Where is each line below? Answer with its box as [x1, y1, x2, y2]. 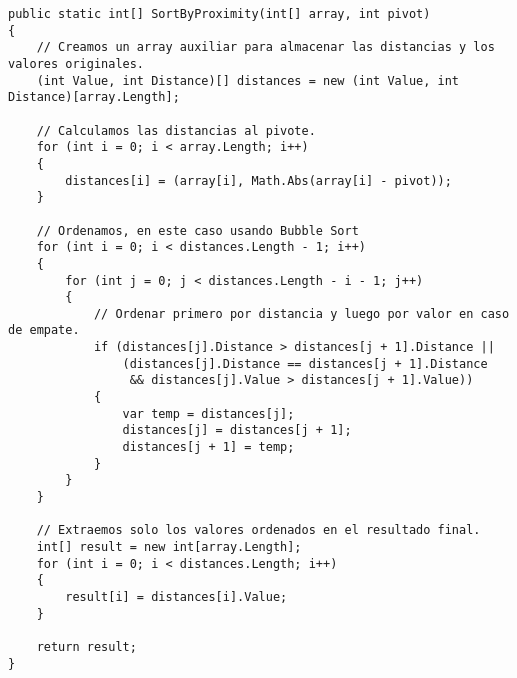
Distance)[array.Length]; [8, 90, 180, 105]
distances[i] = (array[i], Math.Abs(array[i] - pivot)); [65, 173, 452, 188]
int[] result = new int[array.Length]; [36, 540, 302, 554]
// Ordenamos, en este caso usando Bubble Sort [36, 223, 359, 238]
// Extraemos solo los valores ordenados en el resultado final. [36, 523, 481, 538]
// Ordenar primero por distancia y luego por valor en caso [93, 306, 510, 321]
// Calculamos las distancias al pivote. [36, 123, 316, 138]
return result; [36, 639, 137, 654]
